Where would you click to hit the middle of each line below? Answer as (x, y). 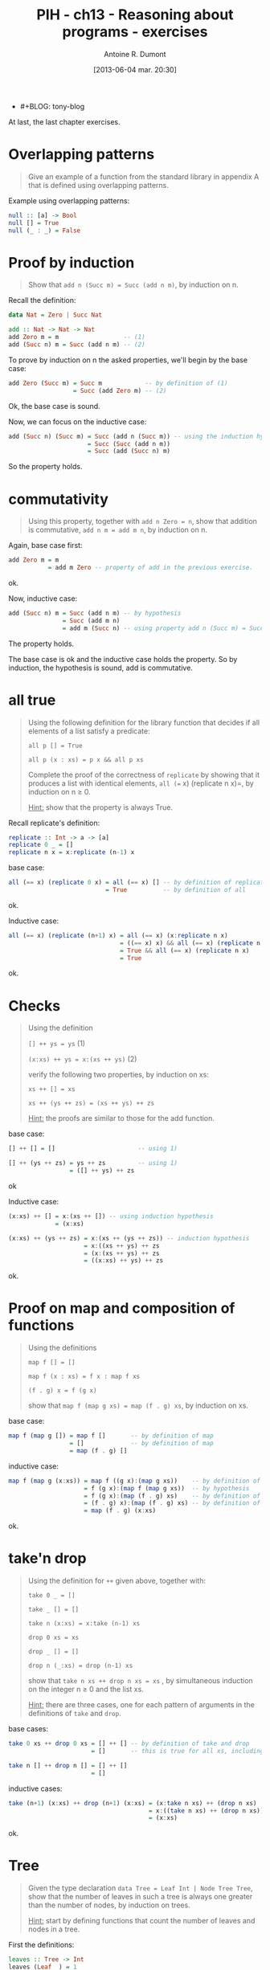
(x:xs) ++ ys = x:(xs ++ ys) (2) (82, 1059)
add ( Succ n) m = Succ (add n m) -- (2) (77, 345)
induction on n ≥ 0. (59, 791)
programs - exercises (135, 32)
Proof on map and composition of (122, 1308)
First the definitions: (41, 1945)
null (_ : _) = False (45, 231)
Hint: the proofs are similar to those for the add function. (121, 1118)
